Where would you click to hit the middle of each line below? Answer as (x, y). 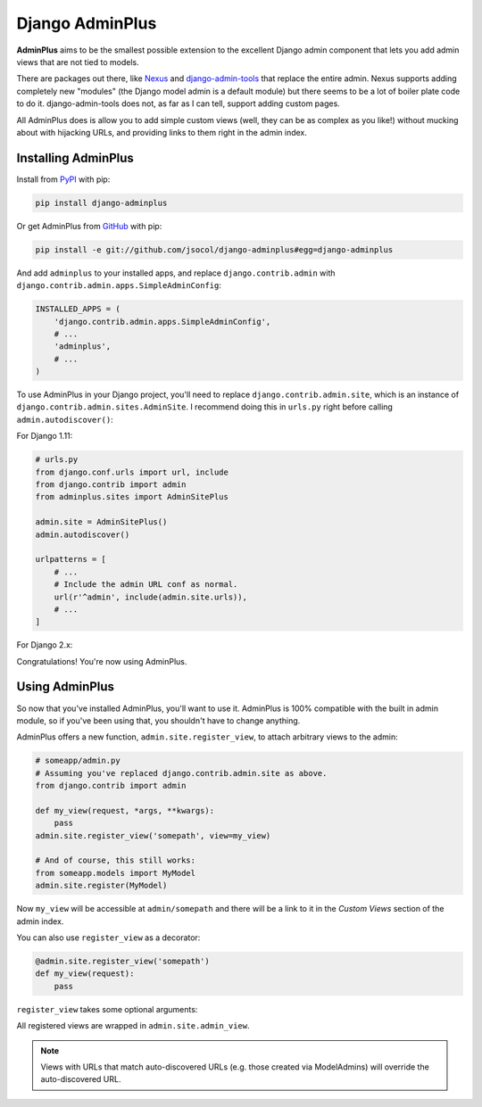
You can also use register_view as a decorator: (108, 938)
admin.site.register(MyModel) (101, 886)
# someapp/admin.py (78, 761)
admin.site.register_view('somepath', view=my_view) (153, 835)
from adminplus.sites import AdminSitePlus (132, 497)
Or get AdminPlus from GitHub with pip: (89, 226)
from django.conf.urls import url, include (132, 472)
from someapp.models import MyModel (116, 873)
